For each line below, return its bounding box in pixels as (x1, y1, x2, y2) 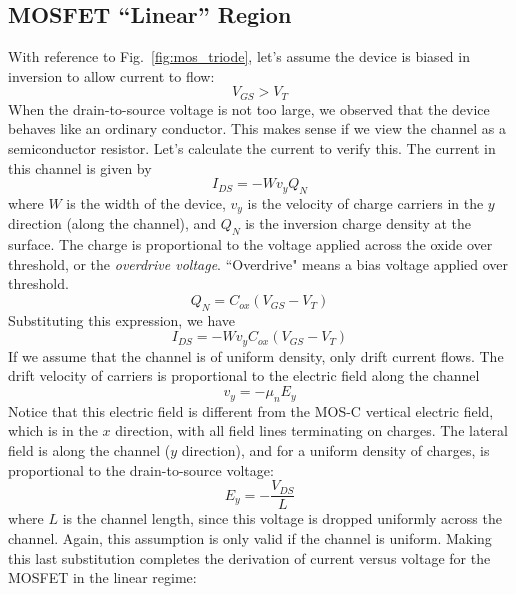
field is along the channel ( (8, 440, 171, 461)
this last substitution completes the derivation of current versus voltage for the (8, 547, 491, 568)
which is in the (8, 420, 98, 441)
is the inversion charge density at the (245, 213, 472, 234)
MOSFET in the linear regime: (8, 567, 197, 588)
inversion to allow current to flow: (8, 65, 215, 86)
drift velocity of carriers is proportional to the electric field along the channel (8, 365, 480, 386)
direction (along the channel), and (8, 213, 217, 234)
